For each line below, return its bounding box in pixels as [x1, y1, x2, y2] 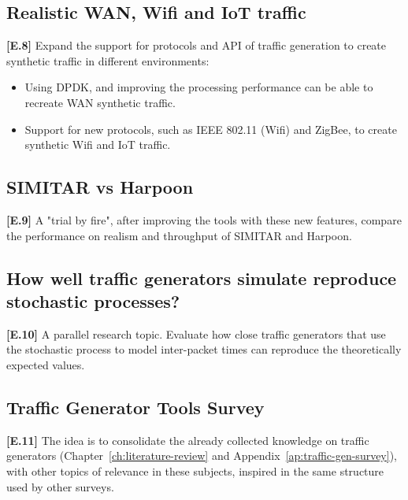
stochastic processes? [6, 288, 180, 313]
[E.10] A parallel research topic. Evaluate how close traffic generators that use [6, 325, 386, 342]
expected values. [6, 356, 85, 372]
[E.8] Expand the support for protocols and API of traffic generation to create [6, 37, 387, 54]
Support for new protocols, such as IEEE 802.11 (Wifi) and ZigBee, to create [24, 120, 397, 137]
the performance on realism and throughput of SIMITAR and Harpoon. [6, 227, 352, 243]
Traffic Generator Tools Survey [6, 394, 265, 419]
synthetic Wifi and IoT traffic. [24, 136, 171, 153]
